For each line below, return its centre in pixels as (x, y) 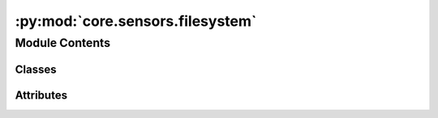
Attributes (41, 95)
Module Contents (63, 43)
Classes (36, 69)
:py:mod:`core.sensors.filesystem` (136, 21)
